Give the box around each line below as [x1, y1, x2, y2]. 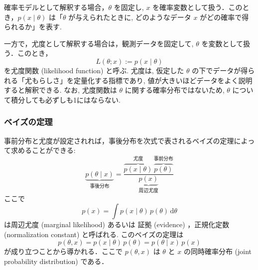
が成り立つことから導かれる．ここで [4, 246, 123, 257]
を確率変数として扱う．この [152, 2, 243, 12]
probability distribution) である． [4, 256, 109, 267]
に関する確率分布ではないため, [125, 85, 225, 95]
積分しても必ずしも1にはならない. [10, 94, 121, 105]
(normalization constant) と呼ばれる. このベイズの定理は [4, 229, 184, 239]
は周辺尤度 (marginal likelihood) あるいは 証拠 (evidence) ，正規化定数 [4, 219, 230, 230]
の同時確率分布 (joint [183, 246, 252, 257]
